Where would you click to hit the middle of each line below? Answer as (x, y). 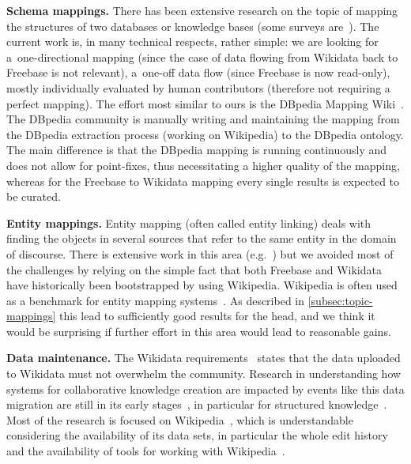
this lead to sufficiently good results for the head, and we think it (217, 316)
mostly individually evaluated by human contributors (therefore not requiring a (198, 87)
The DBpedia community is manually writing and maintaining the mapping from (203, 119)
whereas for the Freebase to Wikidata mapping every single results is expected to (203, 181)
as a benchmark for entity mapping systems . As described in (156, 300)
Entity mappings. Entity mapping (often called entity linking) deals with (189, 223)
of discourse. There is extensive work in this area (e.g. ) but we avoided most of (200, 253)
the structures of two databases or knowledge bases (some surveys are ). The (193, 26)
